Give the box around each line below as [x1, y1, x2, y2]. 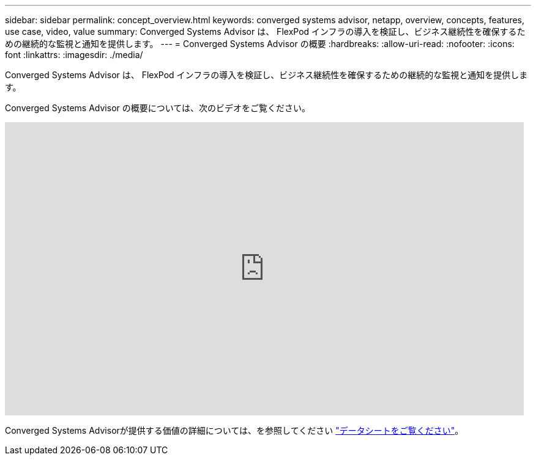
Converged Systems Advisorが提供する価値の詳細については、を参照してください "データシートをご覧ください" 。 [5, 425, 464, 436]
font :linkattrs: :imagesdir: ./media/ [5, 49, 143, 60]
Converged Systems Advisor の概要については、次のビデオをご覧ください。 [5, 103, 311, 113]
